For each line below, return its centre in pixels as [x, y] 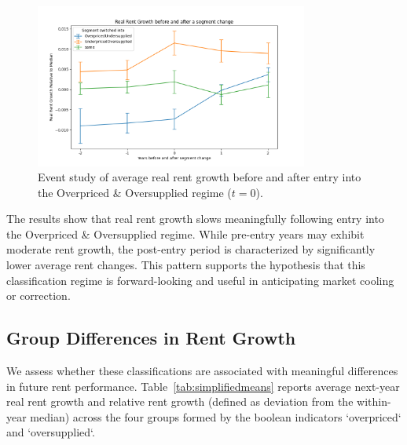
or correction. [38, 295]
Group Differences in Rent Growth [151, 338]
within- [374, 401]
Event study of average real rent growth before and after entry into [200, 177]
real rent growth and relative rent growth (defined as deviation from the [180, 401]
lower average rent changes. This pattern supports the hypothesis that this [186, 265]
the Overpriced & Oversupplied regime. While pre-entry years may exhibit [185, 233]
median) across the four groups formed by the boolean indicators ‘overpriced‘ [216, 416]
